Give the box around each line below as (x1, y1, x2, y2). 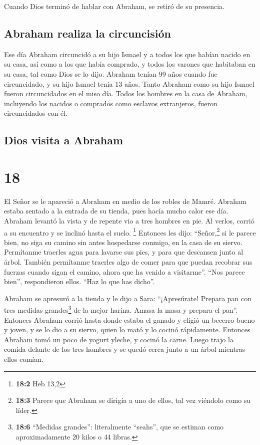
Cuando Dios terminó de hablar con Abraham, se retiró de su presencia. (4, 1, 224, 11)
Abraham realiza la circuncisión (4, 25, 171, 41)
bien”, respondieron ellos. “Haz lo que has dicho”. (4, 276, 155, 287)
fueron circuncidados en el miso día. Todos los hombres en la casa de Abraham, (4, 88, 247, 99)
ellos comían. (4, 354, 43, 364)
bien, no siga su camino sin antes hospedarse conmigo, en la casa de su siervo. (4, 237, 242, 247)
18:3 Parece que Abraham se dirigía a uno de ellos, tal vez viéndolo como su (15, 395, 251, 405)
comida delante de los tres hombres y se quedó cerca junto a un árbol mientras (4, 344, 245, 354)
